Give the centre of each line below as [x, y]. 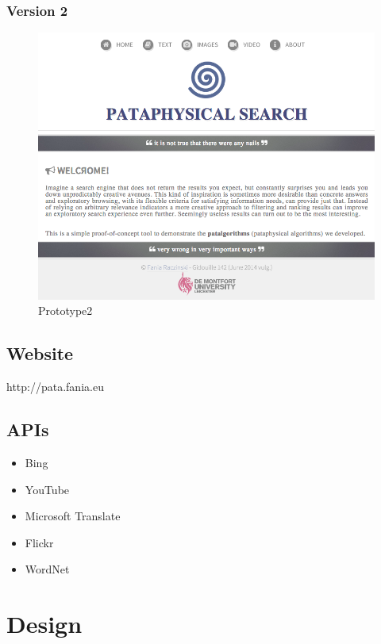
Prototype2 [65, 310]
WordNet [47, 569]
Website [40, 353]
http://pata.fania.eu [55, 387]
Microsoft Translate [73, 516]
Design [44, 624]
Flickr [39, 542]
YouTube [47, 489]
